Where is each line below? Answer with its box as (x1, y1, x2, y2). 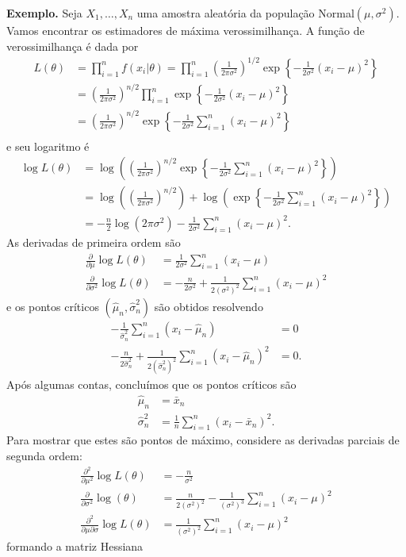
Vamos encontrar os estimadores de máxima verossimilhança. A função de (6, 22, 365, 38)
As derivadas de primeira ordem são (6, 234, 181, 250)
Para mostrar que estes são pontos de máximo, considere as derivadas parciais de (6, 432, 400, 448)
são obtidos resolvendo (154, 298, 263, 314)
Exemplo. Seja (6, 5, 82, 21)
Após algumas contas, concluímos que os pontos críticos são (6, 376, 297, 393)
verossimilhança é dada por (6, 37, 139, 54)
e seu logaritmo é (6, 137, 90, 154)
